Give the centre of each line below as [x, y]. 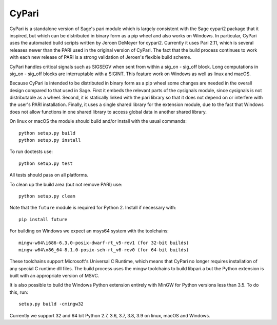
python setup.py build [47, 133]
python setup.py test [46, 163]
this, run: [19, 292]
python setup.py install [50, 140]
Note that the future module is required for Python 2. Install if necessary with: [93, 208]
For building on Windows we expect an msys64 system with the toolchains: [89, 231]
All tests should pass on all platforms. [49, 175]
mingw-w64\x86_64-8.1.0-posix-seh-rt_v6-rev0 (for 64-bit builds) [104, 250]
